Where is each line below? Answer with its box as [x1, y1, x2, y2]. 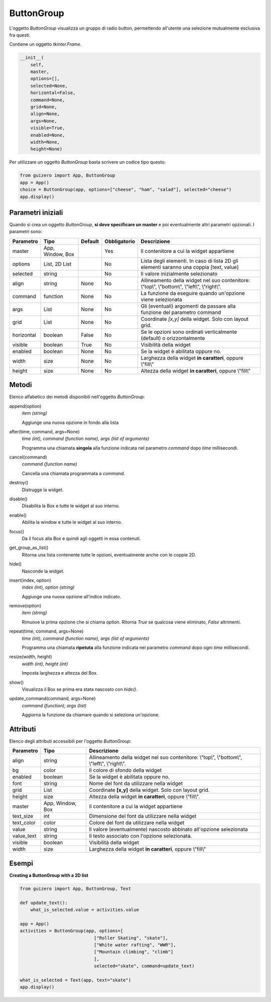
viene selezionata [141, 296, 183, 303]
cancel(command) [9, 454, 47, 460]
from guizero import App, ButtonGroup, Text [20, 885, 131, 891]
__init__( [20, 55, 44, 60]
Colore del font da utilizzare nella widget [89, 819, 185, 827]
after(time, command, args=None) [9, 428, 80, 434]
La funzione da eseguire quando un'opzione [141, 290, 245, 297]
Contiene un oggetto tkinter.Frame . [9, 41, 82, 47]
